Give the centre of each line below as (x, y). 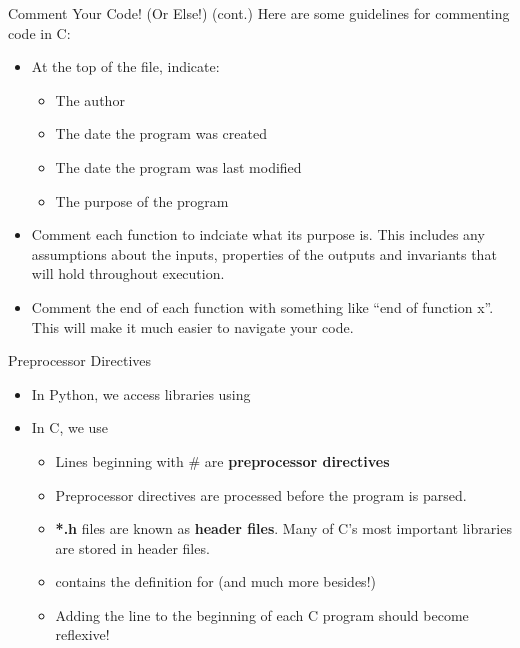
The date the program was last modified (178, 166)
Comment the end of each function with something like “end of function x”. (262, 306)
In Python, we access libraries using (141, 393)
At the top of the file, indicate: (125, 66)
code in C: (39, 32)
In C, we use (70, 427)
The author (90, 99)
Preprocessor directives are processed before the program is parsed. (261, 494)
